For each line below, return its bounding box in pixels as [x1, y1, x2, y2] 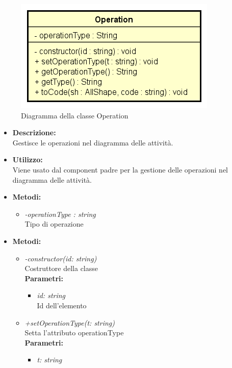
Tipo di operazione [24, 218, 84, 229]
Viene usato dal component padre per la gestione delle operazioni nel [12, 164, 228, 175]
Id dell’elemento [37, 300, 87, 310]
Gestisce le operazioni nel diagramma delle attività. [12, 137, 173, 148]
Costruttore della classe [24, 263, 98, 274]
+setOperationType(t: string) [24, 317, 115, 328]
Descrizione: [12, 127, 56, 138]
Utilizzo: [12, 154, 43, 165]
